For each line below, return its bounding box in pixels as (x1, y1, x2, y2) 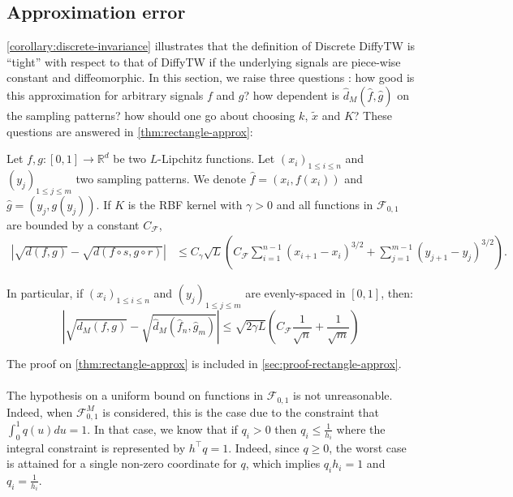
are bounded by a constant (6, 216, 140, 233)
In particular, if (6, 285, 84, 302)
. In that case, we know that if (87, 420, 238, 437)
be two (113, 150, 147, 167)
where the (336, 420, 386, 437)
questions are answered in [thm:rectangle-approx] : (6, 122, 253, 139)
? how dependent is (244, 86, 340, 103)
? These (353, 106, 392, 123)
